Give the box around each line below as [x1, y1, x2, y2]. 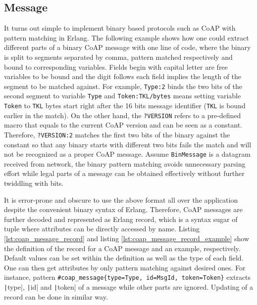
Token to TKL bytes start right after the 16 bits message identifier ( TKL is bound [4, 100, 246, 111]
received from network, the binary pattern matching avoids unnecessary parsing [4, 158, 246, 169]
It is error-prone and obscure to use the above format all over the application [4, 194, 238, 205]
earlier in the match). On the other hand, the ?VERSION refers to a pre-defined [4, 110, 241, 120]
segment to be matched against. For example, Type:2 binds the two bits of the [4, 81, 242, 91]
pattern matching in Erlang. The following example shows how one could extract [4, 32, 249, 43]
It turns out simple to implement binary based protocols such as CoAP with [4, 23, 236, 33]
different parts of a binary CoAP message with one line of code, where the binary [4, 42, 251, 52]
